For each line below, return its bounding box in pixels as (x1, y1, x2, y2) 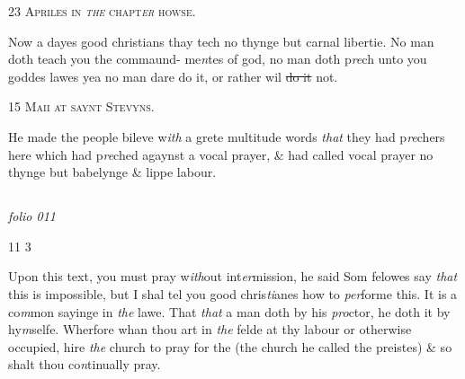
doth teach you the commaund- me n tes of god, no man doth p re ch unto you (8, 49, 427, 68)
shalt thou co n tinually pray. (8, 355, 161, 374)
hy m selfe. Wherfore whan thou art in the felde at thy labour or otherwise (8, 320, 412, 339)
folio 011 (8, 207, 56, 225)
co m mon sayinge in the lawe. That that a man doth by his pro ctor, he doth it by (8, 302, 451, 321)
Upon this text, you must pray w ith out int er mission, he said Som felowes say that (8, 267, 458, 286)
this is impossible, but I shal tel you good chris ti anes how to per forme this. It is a (8, 284, 458, 303)
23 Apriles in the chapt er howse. (8, 2, 196, 20)
